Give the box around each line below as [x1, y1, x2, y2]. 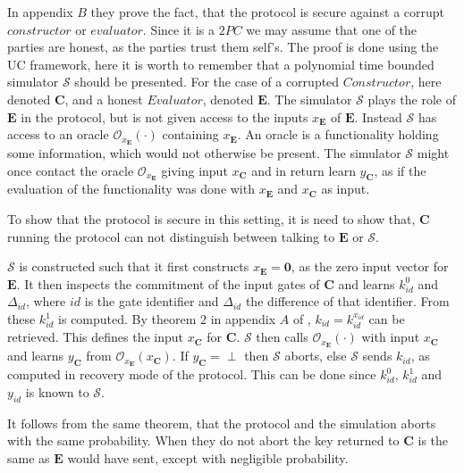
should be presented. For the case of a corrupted [74, 72, 340, 91]
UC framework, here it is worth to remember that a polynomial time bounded [7, 54, 434, 73]
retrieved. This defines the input [7, 328, 184, 346]
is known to [25, 382, 89, 401]
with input [361, 328, 420, 346]
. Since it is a [142, 20, 215, 38]
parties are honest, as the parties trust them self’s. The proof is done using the [7, 37, 439, 56]
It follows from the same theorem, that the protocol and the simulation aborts [7, 413, 436, 432]
